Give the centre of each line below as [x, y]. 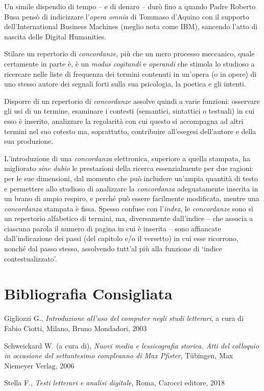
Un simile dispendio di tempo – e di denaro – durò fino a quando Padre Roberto [130, 6]
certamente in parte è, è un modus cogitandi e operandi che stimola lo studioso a [129, 63]
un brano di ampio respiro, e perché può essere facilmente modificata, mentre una [132, 198]
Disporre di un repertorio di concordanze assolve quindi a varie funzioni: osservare [132, 101]
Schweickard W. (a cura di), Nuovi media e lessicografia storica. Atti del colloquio [132, 345]
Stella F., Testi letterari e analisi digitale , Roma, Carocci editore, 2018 [115, 383]
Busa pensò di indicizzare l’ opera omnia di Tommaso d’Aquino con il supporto [127, 16]
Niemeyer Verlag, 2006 [39, 365]
